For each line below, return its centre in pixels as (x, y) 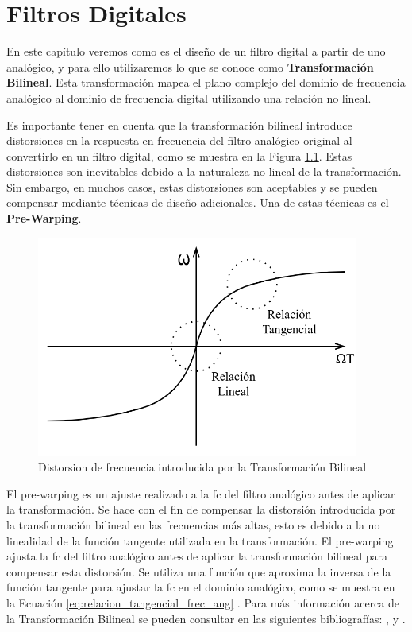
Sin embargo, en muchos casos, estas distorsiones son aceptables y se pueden (192, 186)
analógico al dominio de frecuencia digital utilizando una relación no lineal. (189, 97)
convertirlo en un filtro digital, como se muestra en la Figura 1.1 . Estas (179, 155)
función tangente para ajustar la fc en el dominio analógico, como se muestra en (201, 587)
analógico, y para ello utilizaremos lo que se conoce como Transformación (190, 66)
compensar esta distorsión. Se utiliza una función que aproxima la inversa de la (199, 571)
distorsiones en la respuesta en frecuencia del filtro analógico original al (179, 140)
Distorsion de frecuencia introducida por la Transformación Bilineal (202, 467)
